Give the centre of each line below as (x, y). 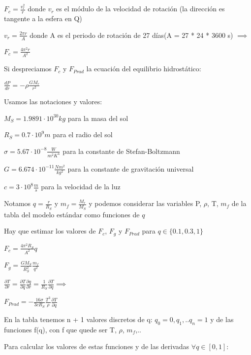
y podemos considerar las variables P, (145, 203)
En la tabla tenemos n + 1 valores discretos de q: (78, 319)
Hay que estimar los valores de (50, 231)
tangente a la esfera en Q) (43, 18)
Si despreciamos (28, 69)
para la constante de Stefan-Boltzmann (121, 151)
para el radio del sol (83, 134)
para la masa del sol (98, 118)
